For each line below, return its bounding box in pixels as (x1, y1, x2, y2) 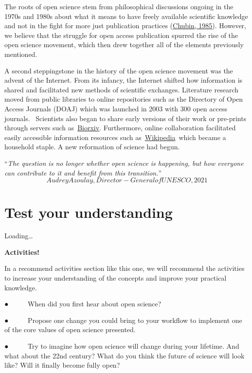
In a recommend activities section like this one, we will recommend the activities (4, 263, 245, 273)
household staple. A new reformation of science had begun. (4, 142, 180, 152)
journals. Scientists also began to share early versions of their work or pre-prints (4, 113, 247, 123)
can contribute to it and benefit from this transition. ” (4, 167, 162, 178)
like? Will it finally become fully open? (4, 360, 120, 370)
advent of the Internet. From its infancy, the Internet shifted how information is (4, 75, 243, 85)
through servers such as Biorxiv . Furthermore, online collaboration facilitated (4, 123, 236, 133)
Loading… (4, 231, 33, 241)
